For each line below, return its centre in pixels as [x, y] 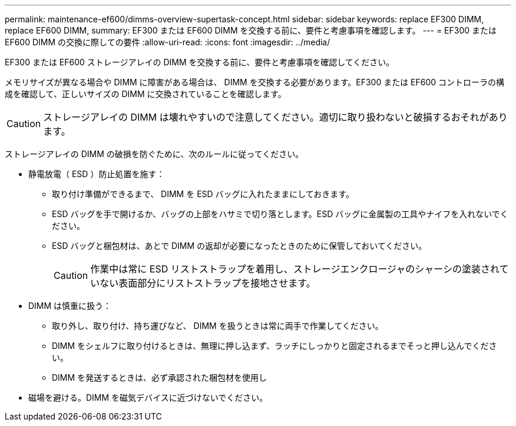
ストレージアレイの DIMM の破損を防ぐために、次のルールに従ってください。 [154, 154]
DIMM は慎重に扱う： [70, 306]
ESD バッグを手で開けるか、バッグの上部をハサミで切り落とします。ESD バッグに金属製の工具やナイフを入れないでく [280, 214]
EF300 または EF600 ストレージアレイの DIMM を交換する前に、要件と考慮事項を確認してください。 [200, 62]
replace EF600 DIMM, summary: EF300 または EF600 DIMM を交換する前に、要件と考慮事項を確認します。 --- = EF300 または [251, 30]
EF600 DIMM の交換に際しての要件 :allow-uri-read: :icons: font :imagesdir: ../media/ [168, 42]
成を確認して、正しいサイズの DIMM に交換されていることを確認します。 [145, 94]
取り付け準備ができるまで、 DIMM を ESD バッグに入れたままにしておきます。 [203, 194]
